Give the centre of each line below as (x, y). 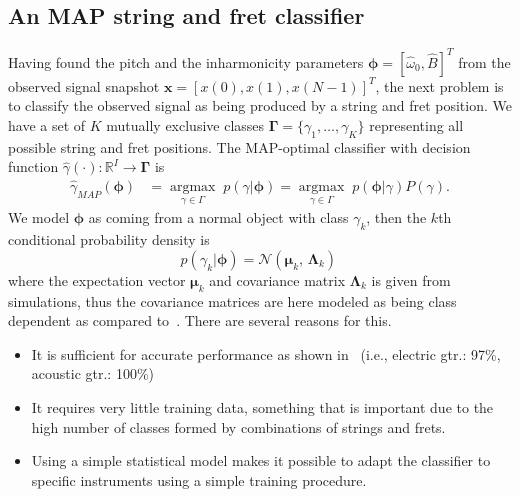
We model (39, 217)
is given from (411, 279)
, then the (396, 217)
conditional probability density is (109, 239)
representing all (416, 124)
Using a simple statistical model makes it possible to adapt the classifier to (261, 460)
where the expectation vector (97, 279)
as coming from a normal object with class (218, 217)
